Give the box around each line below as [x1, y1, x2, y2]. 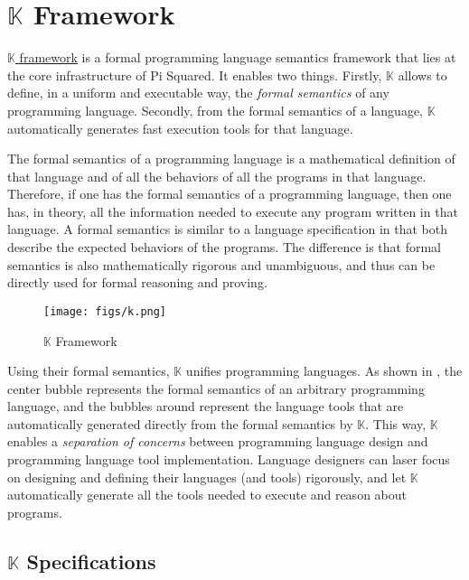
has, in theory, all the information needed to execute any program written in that [7, 201, 458, 220]
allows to [398, 65, 447, 84]
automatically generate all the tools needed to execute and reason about [7, 485, 407, 504]
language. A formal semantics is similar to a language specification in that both [7, 220, 447, 239]
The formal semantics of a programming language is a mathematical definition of [7, 149, 455, 168]
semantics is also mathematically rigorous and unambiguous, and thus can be [7, 255, 436, 274]
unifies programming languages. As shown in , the [185, 361, 463, 380]
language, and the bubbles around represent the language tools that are [7, 397, 404, 416]
